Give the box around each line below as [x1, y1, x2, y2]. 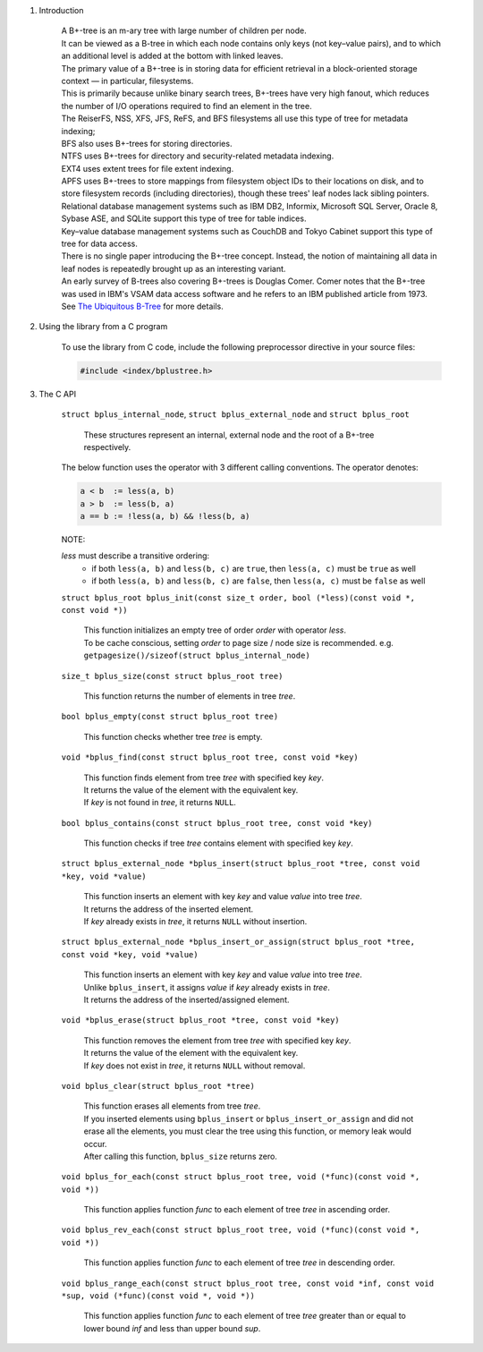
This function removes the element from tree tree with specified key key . [83, 1034, 352, 1046]
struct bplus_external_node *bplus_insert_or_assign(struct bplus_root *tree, [61, 937, 416, 948]
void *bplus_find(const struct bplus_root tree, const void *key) [61, 753, 360, 762]
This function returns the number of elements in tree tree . [83, 690, 296, 702]
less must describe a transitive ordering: [61, 550, 210, 561]
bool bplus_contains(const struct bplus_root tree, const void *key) [61, 818, 373, 828]
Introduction [38, 5, 84, 15]
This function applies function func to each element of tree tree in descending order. [83, 1257, 395, 1268]
